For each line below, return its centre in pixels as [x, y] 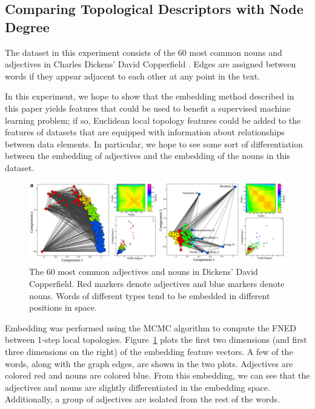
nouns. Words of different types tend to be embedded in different [150, 295]
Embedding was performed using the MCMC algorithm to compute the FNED [151, 327]
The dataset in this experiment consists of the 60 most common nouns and [144, 52]
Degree [27, 26]
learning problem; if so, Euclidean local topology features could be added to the [153, 120]
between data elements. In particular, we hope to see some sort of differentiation [154, 144]
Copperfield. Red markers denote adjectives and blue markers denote [157, 284]
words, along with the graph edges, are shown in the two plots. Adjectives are [149, 363]
